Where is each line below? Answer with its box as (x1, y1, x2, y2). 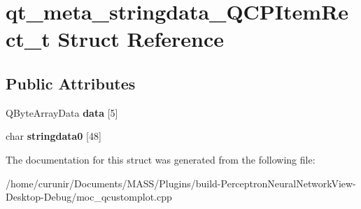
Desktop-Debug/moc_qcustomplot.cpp (6, 189, 172, 204)
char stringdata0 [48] (6, 129, 101, 143)
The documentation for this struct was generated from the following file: (6, 152, 316, 166)
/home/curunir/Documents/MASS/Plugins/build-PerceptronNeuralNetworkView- (6, 175, 356, 190)
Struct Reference (57, 24, 225, 53)
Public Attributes (6, 72, 136, 94)
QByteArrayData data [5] (6, 105, 118, 120)
